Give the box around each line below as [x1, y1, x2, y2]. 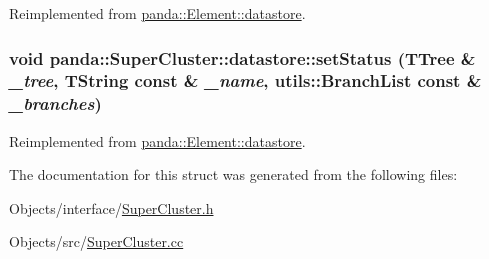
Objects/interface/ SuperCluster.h [9, 197, 214, 218]
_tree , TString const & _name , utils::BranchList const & [9, 68, 482, 93]
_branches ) [9, 91, 102, 116]
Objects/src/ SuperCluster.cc [9, 231, 184, 252]
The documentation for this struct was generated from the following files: [9, 164, 458, 185]
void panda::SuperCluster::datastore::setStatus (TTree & [9, 45, 476, 70]
